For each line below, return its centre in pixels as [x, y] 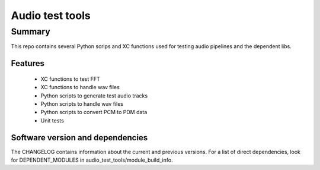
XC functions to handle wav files [80, 87]
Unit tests [52, 120]
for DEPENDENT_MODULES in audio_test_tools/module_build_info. [92, 160]
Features [28, 63]
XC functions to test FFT [70, 79]
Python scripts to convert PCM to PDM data [94, 112]
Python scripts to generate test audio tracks [94, 96]
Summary [31, 32]
